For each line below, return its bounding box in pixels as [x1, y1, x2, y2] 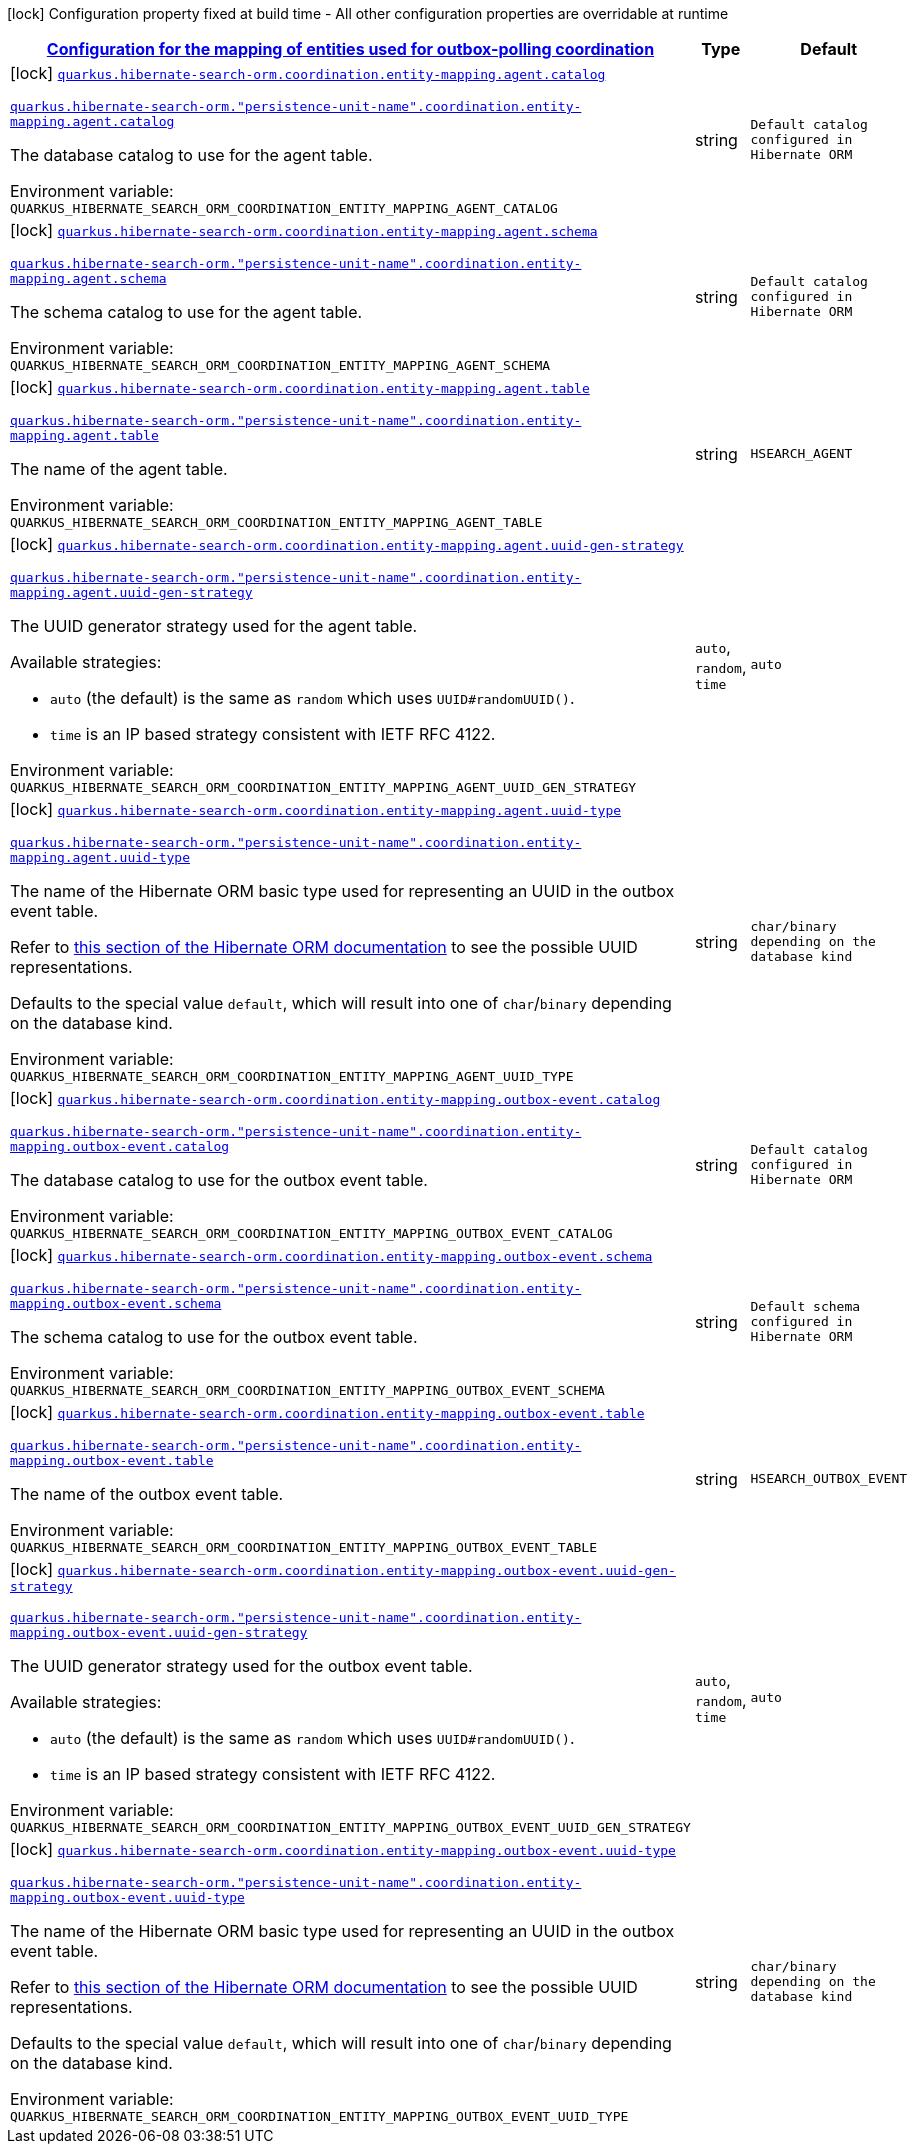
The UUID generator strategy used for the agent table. [10, 616, 418, 636]
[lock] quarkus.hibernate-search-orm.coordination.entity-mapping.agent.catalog [10, 63, 606, 83]
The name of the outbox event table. [10, 1484, 284, 1504]
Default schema [750, 1299, 861, 1314]
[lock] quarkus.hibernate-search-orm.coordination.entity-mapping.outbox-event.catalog [10, 1088, 661, 1108]
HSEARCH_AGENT [750, 446, 853, 461]
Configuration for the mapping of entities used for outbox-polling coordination [46, 39, 655, 59]
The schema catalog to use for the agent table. [10, 302, 363, 322]
